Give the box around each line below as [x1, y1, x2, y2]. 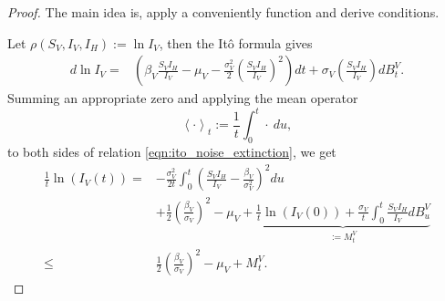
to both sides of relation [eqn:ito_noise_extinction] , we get [7, 142, 336, 161]
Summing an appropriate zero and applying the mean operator [7, 88, 358, 108]
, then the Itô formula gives [159, 33, 313, 52]
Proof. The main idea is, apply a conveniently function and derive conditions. [7, 3, 440, 21]
